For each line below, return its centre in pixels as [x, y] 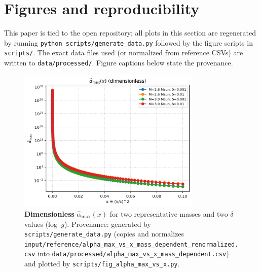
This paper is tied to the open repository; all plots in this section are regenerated [130, 33]
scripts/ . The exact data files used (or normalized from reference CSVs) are [124, 53]
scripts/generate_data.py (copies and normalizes [104, 234]
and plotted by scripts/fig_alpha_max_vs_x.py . [102, 264]
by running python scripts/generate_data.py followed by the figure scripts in [128, 42]
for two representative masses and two [169, 213]
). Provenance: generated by [107, 224]
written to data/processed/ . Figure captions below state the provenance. [119, 63]
